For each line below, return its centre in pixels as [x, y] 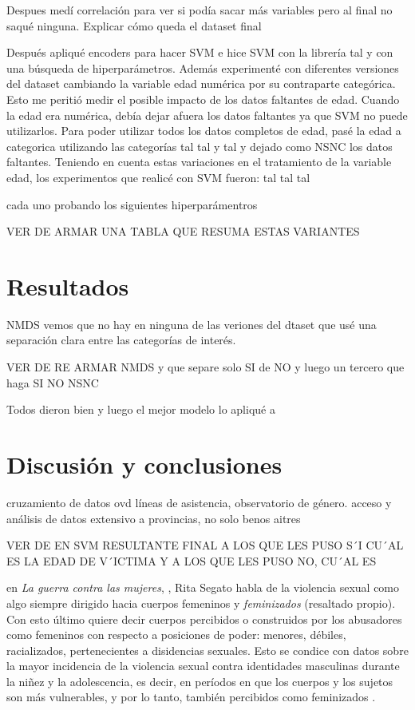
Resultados [68, 286]
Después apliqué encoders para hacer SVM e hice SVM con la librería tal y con [200, 52]
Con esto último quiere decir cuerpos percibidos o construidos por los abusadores [204, 619]
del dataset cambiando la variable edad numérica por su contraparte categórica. [201, 83]
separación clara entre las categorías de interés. [121, 340]
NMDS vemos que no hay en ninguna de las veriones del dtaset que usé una [192, 324]
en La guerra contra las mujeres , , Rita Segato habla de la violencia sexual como [203, 587]
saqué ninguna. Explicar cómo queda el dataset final [134, 25]
